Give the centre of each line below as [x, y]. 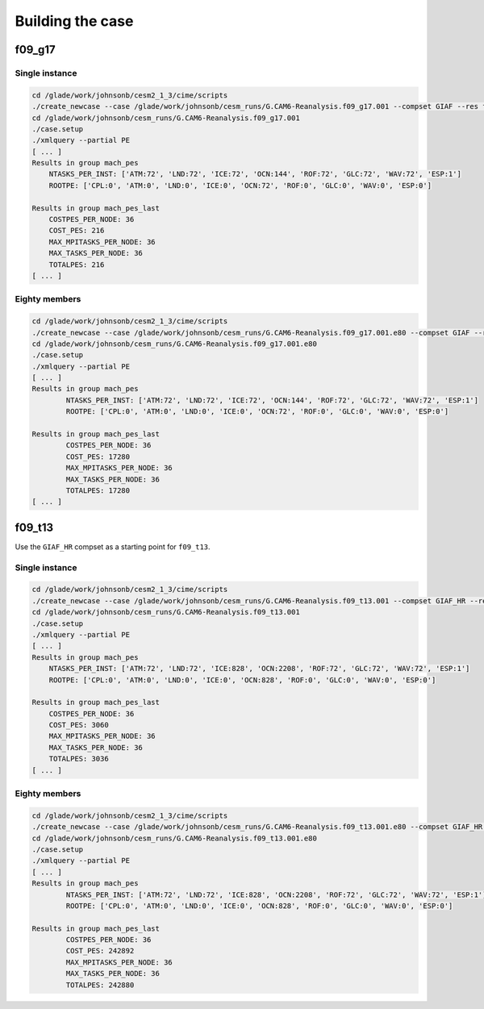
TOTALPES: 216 [77, 265]
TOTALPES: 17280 [98, 490]
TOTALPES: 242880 [100, 985]
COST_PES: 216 [77, 231]
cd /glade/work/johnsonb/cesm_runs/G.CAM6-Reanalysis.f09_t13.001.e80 [175, 838]
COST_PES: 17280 [98, 457]
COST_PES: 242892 [100, 951]
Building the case [74, 21]
